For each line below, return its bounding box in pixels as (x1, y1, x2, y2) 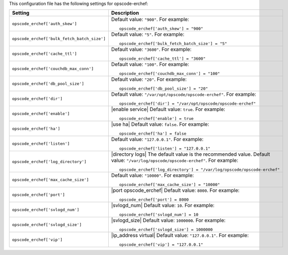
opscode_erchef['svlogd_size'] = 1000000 (119, 227, 213, 232)
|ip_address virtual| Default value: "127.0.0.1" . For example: (111, 232, 249, 239)
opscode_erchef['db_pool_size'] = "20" (119, 86, 208, 92)
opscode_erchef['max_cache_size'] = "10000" (119, 182, 220, 187)
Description (111, 10, 139, 17)
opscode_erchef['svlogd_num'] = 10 (119, 212, 198, 217)
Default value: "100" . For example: (111, 61, 190, 68)
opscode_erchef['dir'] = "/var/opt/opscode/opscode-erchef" (119, 101, 256, 106)
